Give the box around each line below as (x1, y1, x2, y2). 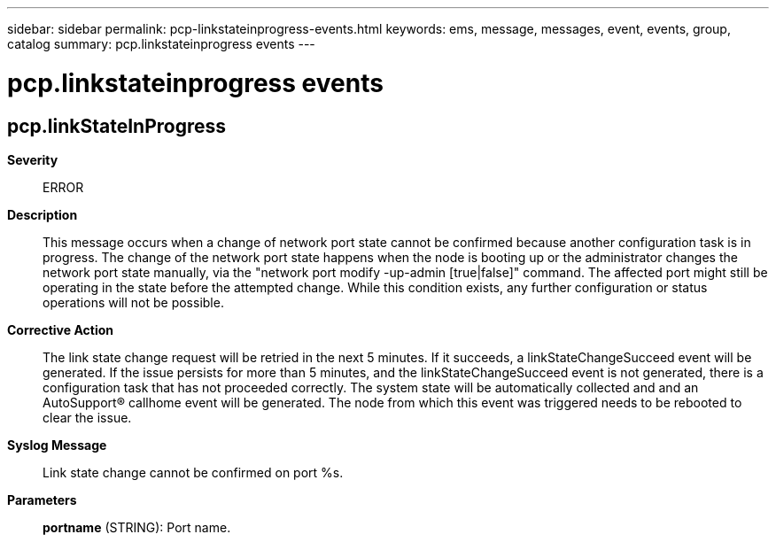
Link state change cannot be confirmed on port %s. (43, 464, 344, 480)
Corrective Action (7, 321, 113, 337)
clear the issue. (43, 409, 132, 425)
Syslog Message (7, 437, 107, 453)
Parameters (7, 492, 77, 507)
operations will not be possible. (43, 294, 224, 310)
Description (7, 206, 78, 222)
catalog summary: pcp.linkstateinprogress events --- (7, 36, 315, 51)
